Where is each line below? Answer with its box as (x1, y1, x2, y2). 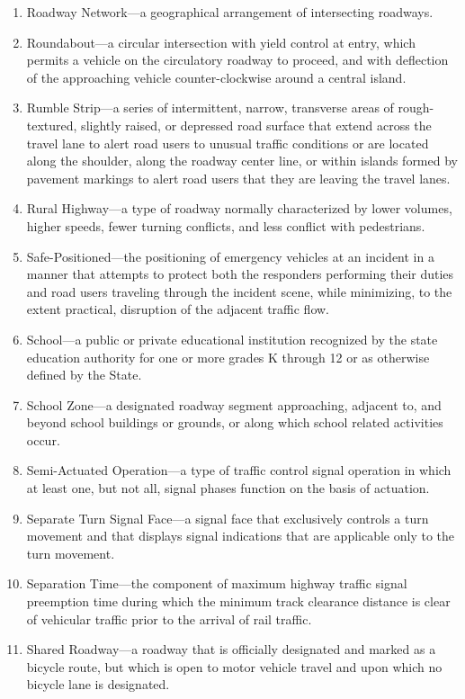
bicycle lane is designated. (26, 675, 170, 694)
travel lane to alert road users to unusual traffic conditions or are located (26, 133, 429, 152)
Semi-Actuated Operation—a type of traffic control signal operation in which (26, 461, 452, 479)
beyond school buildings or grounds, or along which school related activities (26, 413, 443, 432)
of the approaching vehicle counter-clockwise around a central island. (26, 67, 407, 86)
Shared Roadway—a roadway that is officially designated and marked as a (26, 640, 436, 659)
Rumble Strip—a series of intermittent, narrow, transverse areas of (26, 98, 394, 117)
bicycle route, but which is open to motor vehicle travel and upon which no (26, 657, 443, 676)
